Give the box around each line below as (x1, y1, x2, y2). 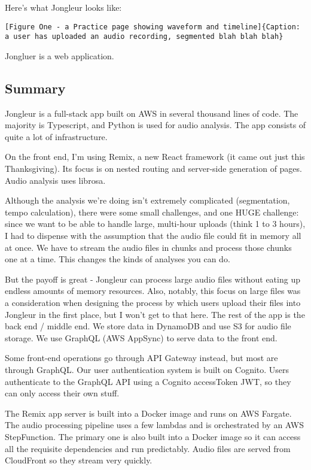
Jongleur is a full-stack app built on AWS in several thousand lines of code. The (5, 107, 298, 119)
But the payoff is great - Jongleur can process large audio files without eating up (5, 272, 300, 285)
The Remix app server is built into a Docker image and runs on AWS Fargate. (5, 407, 292, 419)
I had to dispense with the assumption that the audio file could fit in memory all (5, 229, 301, 242)
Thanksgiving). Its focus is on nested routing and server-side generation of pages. (5, 162, 302, 175)
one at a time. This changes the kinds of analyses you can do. (5, 253, 230, 265)
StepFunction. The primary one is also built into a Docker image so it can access (5, 430, 301, 442)
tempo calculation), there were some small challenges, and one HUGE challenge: (5, 205, 299, 218)
